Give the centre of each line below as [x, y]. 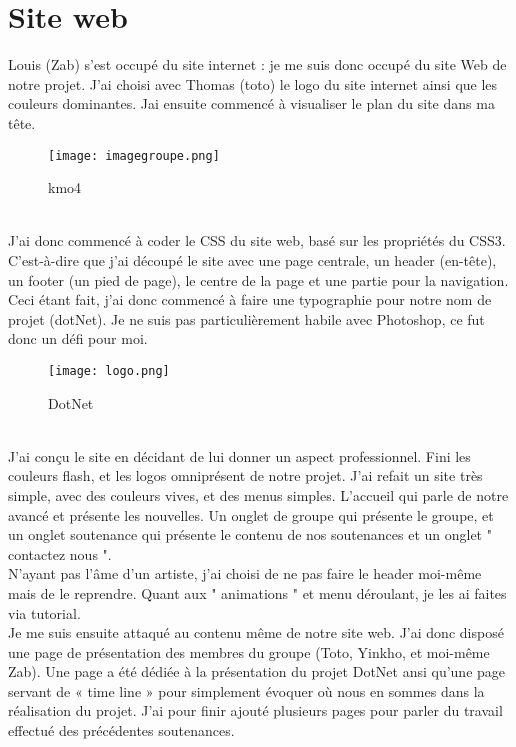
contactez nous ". [60, 553]
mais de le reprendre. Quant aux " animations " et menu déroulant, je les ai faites [257, 592]
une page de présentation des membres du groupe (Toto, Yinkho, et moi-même [249, 651]
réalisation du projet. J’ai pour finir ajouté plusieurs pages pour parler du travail [255, 710]
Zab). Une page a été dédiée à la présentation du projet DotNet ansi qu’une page [257, 671]
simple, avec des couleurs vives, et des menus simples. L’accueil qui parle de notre [258, 494]
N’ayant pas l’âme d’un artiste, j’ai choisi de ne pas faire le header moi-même [245, 573]
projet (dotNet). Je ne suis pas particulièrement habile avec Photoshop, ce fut [246, 318]
